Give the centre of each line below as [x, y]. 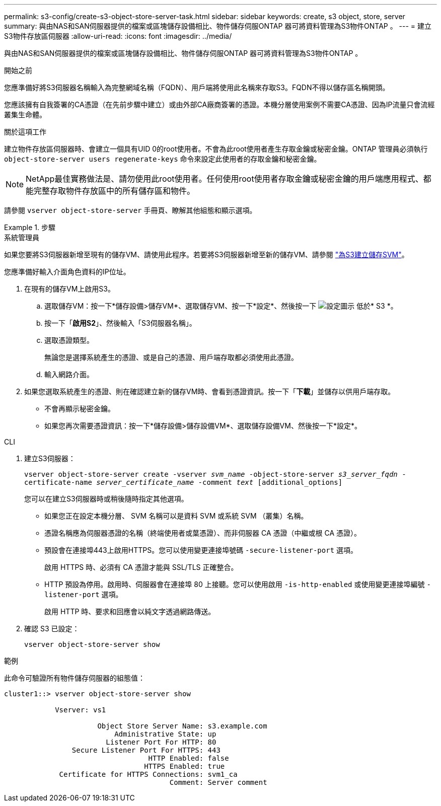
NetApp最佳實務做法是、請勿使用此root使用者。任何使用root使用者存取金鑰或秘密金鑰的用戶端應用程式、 [225, 179]
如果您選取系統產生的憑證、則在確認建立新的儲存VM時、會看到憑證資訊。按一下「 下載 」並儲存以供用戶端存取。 [210, 391]
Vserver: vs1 [81, 710]
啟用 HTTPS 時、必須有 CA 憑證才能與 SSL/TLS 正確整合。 [141, 567]
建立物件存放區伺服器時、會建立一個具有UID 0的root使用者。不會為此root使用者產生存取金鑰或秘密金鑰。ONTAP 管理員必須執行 [216, 149]
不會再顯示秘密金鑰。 [80, 409]
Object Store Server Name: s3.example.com [182, 726]
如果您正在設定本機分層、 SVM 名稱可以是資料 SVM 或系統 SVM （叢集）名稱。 [176, 516]
